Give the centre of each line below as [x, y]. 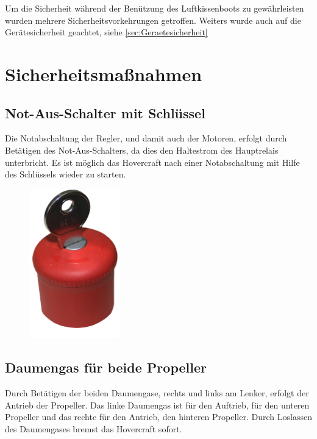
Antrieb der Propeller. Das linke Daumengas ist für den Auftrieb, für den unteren [157, 405]
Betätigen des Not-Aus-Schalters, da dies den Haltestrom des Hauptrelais [142, 150]
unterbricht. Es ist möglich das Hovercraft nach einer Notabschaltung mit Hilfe [152, 162]
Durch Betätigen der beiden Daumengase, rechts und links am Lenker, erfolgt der [157, 393]
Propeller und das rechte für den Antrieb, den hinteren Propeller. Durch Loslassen [158, 417]
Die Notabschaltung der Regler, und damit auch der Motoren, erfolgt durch [146, 138]
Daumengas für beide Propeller [106, 367]
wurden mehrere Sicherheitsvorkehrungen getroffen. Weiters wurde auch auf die [153, 20]
